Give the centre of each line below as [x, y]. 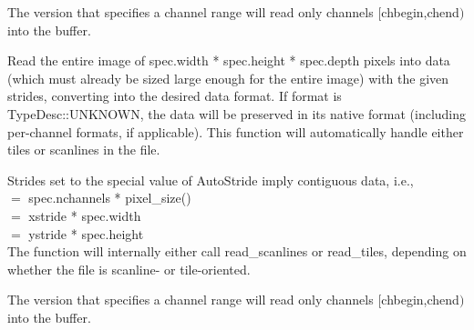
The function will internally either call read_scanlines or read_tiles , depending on [237, 251]
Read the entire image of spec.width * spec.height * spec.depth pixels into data [229, 60]
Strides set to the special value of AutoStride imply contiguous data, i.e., [211, 180]
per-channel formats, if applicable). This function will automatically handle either [236, 131]
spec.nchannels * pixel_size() [110, 198]
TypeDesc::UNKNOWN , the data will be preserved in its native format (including [237, 113]
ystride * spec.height [86, 233]
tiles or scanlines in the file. [84, 150]
